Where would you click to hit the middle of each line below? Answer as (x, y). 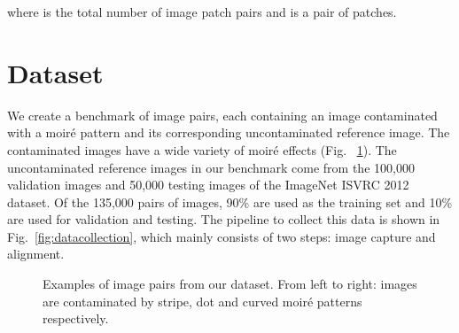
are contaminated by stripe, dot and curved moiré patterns (202, 301)
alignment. (36, 254)
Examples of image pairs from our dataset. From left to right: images (230, 284)
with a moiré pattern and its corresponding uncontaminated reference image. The (229, 132)
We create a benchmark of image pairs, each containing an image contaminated (222, 115)
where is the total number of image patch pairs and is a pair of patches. (202, 12)
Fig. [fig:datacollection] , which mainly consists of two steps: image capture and (222, 236)
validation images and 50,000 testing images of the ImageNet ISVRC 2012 (208, 185)
